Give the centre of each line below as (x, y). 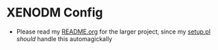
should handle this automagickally (64, 38)
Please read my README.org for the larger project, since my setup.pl (113, 32)
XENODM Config (55, 13)
